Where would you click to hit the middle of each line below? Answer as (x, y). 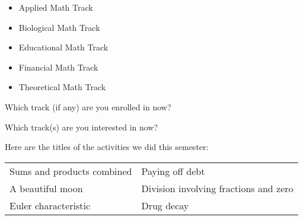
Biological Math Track (59, 27)
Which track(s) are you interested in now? (82, 127)
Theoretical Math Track (62, 87)
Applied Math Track (56, 7)
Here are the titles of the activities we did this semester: (107, 147)
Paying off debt (173, 171)
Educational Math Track (63, 47)
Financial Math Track (58, 67)
